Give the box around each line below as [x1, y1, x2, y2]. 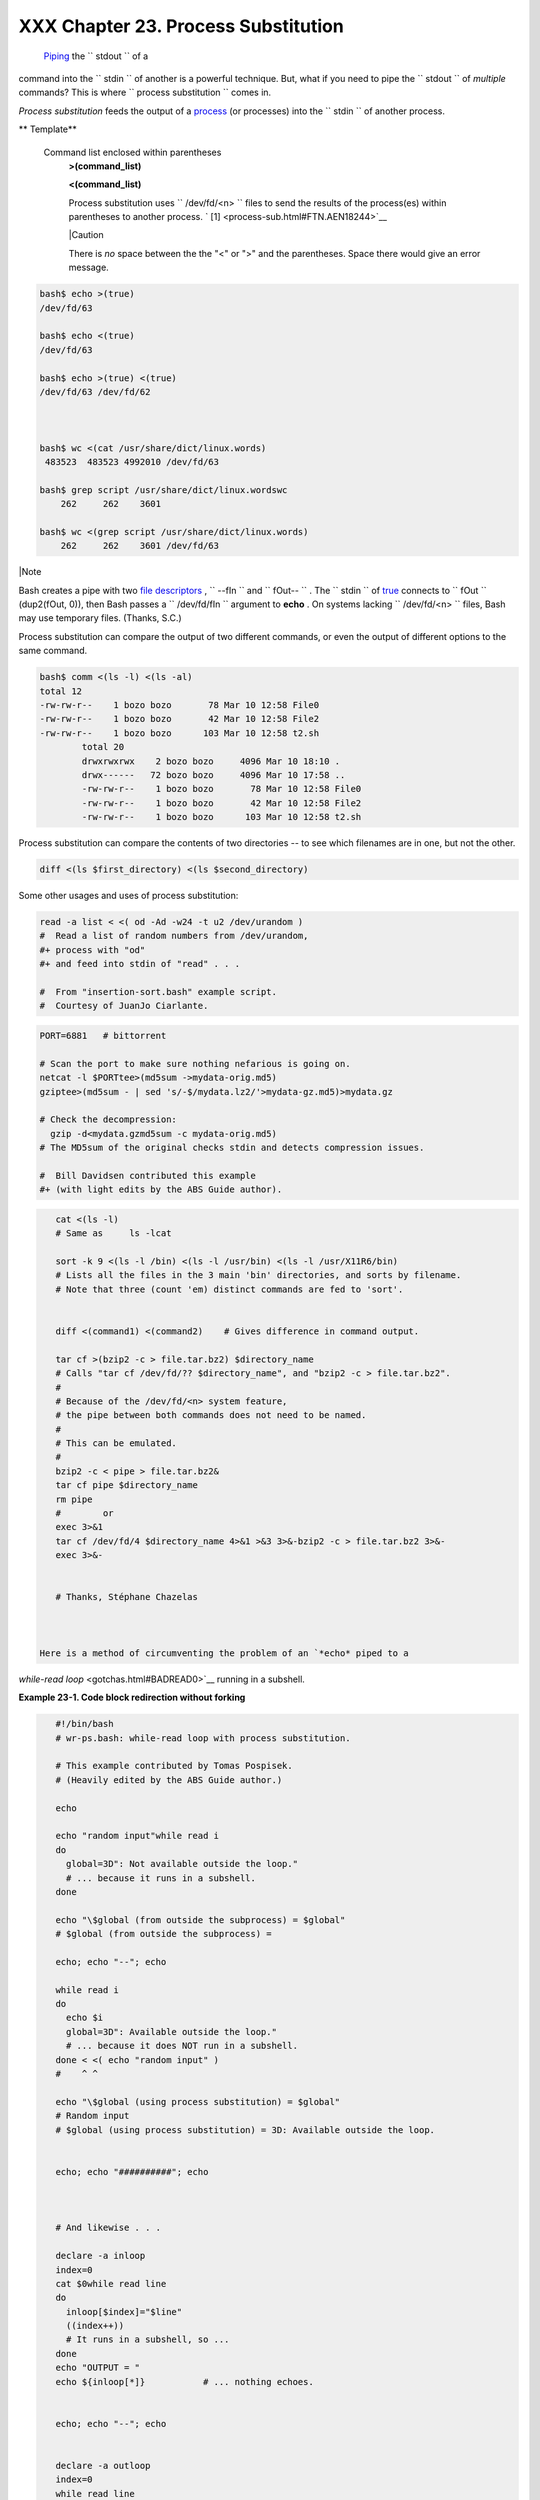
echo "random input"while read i [55, 1830, 220, 1842]
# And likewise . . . [55, 2222, 162, 2234]
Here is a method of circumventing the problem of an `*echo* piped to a [39, 1647, 409, 1659]
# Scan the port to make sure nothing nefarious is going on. [39, 1058, 351, 1069]
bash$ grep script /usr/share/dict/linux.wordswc [39, 484, 288, 495]
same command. [18, 645, 88, 657]
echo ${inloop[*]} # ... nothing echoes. [55, 2376, 314, 2387]
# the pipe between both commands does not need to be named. [55, 1410, 367, 1421]
